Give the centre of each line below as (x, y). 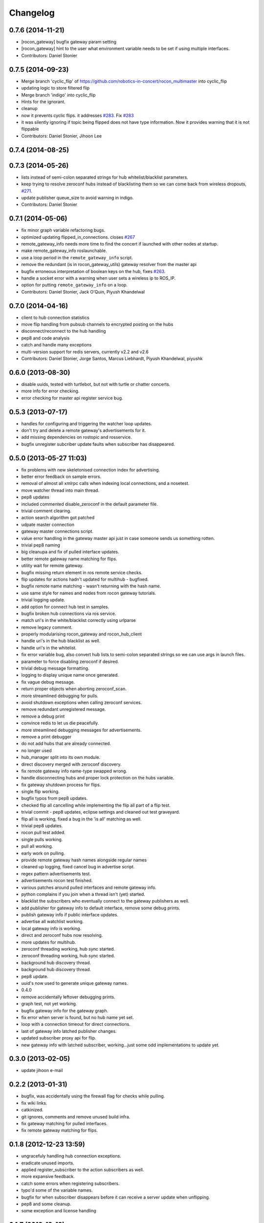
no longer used (37, 750)
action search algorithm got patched (58, 518)
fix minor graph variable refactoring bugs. (63, 230)
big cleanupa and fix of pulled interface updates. (70, 552)
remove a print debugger (46, 737)
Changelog (32, 13)
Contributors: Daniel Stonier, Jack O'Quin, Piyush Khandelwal (83, 292)
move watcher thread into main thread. (60, 490)
